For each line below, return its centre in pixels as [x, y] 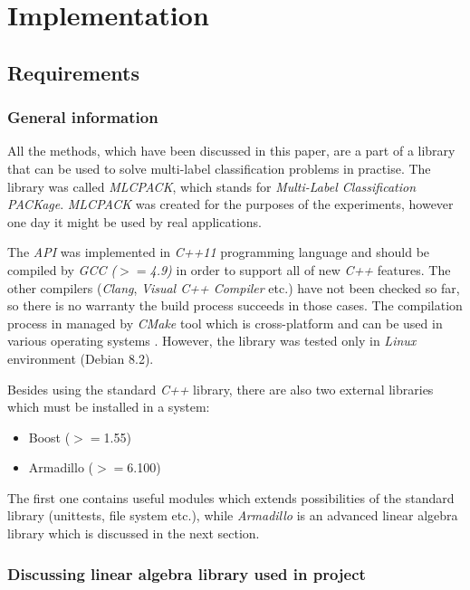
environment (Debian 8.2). [81, 358]
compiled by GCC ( [62, 269]
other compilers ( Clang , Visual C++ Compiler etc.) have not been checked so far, [234, 287]
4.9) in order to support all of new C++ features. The [300, 269]
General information [83, 117]
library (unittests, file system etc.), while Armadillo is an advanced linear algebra [233, 515]
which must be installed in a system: [109, 407]
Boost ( [49, 437]
